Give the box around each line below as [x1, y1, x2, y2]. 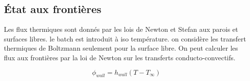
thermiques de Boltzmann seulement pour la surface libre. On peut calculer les [4, 43, 238, 53]
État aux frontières [4, 1, 102, 16]
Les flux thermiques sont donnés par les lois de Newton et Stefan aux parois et [4, 24, 238, 34]
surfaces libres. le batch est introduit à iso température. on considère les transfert [4, 33, 246, 43]
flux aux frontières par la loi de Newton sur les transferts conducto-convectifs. [4, 52, 235, 62]
